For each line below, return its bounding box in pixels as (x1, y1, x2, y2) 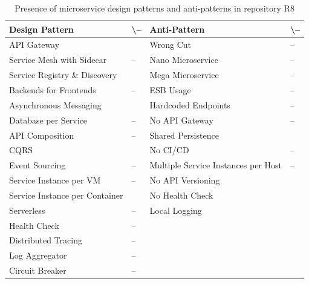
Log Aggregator (9, 249, 67, 262)
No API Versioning (149, 174, 220, 187)
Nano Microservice (149, 53, 218, 66)
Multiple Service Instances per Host (149, 159, 282, 171)
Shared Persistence (149, 128, 219, 141)
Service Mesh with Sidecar (9, 53, 107, 66)
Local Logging (149, 203, 202, 216)
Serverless (9, 203, 45, 216)
